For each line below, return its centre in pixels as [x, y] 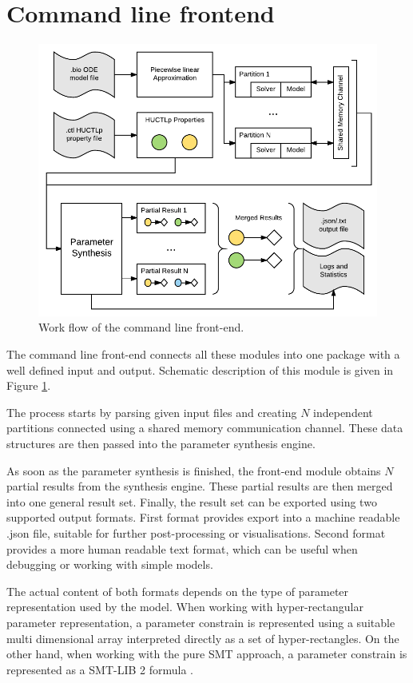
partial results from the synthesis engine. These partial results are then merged [200, 486]
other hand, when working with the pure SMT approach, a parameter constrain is [207, 654]
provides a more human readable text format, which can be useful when [182, 548]
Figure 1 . [29, 385]
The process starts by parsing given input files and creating [152, 412]
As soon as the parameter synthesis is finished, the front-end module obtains [194, 470]
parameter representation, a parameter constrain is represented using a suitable [201, 622]
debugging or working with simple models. [110, 564]
